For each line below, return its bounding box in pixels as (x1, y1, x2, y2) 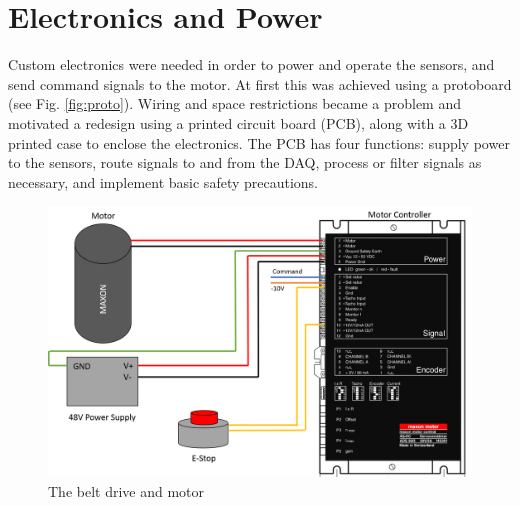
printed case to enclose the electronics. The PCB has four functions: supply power (8, 132, 510, 153)
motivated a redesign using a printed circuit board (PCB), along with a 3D (8, 112, 469, 133)
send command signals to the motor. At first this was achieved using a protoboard (8, 73, 512, 94)
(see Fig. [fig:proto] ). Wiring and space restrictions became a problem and (8, 93, 462, 114)
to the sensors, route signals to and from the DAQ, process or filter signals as (8, 152, 482, 173)
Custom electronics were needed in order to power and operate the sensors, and (8, 54, 495, 75)
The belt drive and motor (48, 480, 205, 501)
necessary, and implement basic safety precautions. (8, 171, 319, 192)
